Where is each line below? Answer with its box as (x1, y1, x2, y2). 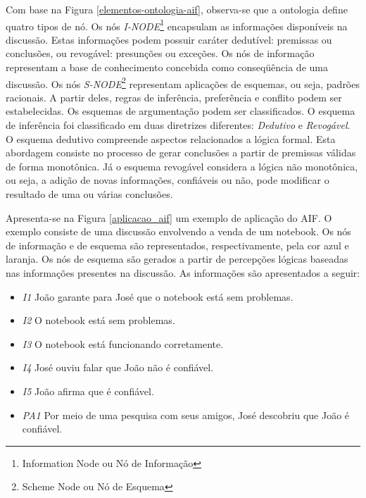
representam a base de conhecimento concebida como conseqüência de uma (6, 60, 328, 75)
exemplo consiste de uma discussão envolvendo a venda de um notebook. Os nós (6, 224, 351, 239)
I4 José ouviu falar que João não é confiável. (22, 360, 214, 375)
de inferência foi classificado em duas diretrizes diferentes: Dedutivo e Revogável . (6, 118, 351, 132)
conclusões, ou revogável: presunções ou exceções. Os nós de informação (6, 46, 315, 61)
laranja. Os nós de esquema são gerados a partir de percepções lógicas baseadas (6, 251, 348, 266)
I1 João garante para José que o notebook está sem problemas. (22, 289, 294, 304)
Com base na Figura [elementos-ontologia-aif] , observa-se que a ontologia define (6, 2, 348, 16)
